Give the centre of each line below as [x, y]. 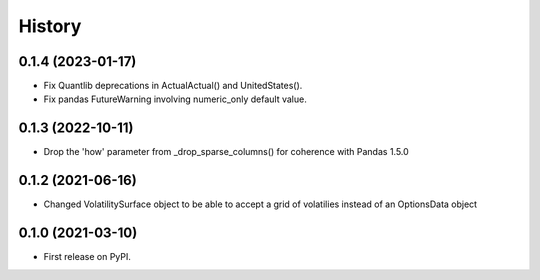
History [50, 26]
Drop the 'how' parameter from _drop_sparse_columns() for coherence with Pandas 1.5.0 [226, 152]
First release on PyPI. [87, 257]
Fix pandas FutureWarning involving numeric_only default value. [175, 99]
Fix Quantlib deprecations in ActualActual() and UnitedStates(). [173, 86]
